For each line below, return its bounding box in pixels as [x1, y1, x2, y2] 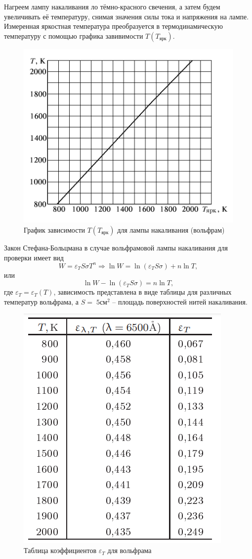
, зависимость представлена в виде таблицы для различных [53, 287, 232, 297]
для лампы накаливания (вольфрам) [117, 224, 225, 235]
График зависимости [24, 224, 85, 235]
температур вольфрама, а [4, 296, 79, 307]
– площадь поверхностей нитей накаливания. [112, 296, 248, 307]
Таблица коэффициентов [24, 545, 97, 556]
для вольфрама [107, 545, 152, 556]
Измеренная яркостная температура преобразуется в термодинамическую [4, 21, 223, 31]
